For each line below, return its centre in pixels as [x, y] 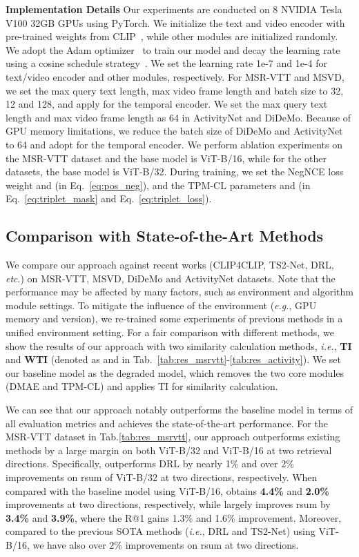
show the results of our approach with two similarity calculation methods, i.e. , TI [179, 345]
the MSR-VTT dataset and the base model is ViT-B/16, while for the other [166, 158]
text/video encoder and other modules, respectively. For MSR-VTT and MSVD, [175, 76]
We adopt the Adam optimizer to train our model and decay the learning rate [173, 49]
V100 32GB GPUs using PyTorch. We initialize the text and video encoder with [175, 22]
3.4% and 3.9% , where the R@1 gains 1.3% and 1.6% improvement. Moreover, [174, 517]
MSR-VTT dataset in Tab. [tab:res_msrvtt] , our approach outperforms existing [173, 437]
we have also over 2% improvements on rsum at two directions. [166, 544]
